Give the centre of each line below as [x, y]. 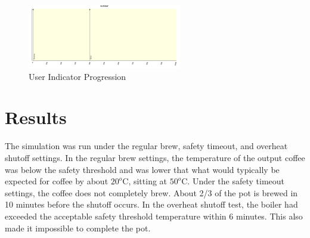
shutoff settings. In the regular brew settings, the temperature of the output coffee [155, 157]
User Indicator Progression [77, 76]
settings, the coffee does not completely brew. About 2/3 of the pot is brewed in [151, 192]
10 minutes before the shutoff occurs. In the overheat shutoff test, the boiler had [151, 204]
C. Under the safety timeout [233, 181]
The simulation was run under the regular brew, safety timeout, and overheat [146, 146]
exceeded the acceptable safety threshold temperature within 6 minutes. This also [154, 216]
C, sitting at [145, 181]
